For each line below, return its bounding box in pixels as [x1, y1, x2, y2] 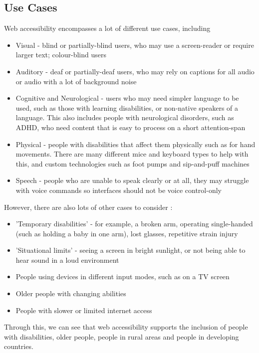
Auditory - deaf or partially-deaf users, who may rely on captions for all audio [15, 66, 255, 76]
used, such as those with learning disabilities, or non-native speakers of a [15, 102, 239, 113]
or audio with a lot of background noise [15, 76, 137, 86]
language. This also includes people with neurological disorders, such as [15, 112, 234, 123]
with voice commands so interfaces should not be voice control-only [15, 184, 222, 195]
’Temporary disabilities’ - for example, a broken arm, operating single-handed [15, 218, 253, 229]
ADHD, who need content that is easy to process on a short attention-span [15, 122, 246, 132]
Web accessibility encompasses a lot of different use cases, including [4, 23, 211, 33]
